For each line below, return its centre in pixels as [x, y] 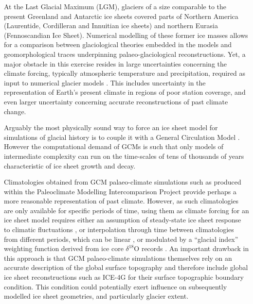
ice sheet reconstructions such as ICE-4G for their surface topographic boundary [124, 277]
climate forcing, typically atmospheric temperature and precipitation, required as [125, 73]
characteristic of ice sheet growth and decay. [70, 165]
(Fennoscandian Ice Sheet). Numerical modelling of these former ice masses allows [126, 35]
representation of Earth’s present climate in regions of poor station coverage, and [125, 92]
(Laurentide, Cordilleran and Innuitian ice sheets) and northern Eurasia [111, 25]
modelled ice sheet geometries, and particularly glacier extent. [96, 296]
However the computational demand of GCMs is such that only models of [114, 146]
